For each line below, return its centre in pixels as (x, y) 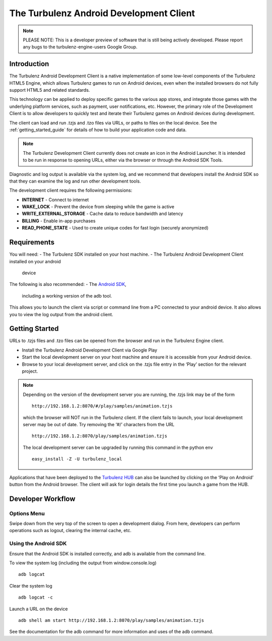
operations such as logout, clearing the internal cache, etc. (71, 531)
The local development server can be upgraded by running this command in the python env (118, 447)
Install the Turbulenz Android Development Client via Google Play (90, 350)
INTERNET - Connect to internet (55, 200)
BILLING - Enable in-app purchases (59, 221)
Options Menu (27, 513)
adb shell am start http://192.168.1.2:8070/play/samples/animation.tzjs (111, 620)
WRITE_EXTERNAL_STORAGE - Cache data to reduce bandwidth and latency (103, 214)
